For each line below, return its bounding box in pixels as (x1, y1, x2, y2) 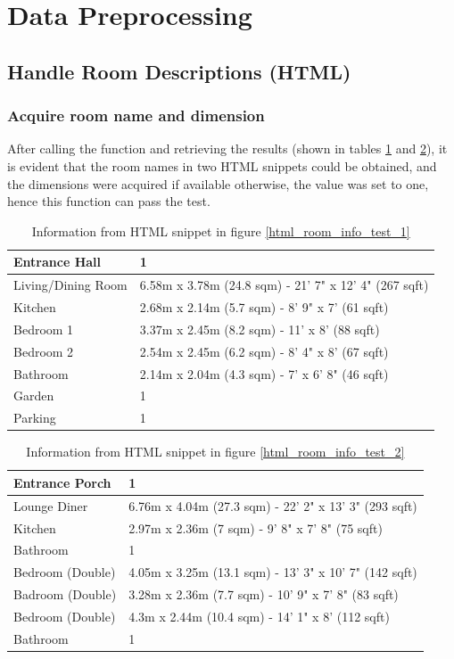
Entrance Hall (13, 252, 101, 271)
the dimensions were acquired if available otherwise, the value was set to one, (7, 174, 429, 193)
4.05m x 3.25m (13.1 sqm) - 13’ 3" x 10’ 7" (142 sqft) (128, 563, 417, 581)
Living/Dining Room (13, 276, 128, 294)
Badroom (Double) (13, 585, 117, 604)
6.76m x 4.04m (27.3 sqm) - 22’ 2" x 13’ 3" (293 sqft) (128, 496, 417, 515)
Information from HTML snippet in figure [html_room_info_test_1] (31, 221, 410, 240)
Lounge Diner (13, 496, 88, 515)
